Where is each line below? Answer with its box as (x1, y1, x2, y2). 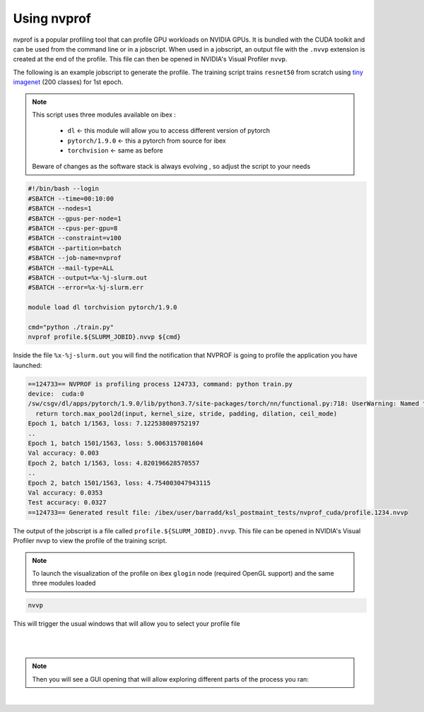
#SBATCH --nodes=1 (28, 205, 92, 213)
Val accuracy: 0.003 (28, 449, 99, 457)
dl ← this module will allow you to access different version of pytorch (67, 126, 271, 135)
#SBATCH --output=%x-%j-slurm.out (28, 273, 148, 282)
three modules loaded (32, 579, 96, 588)
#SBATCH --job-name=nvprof (28, 254, 122, 262)
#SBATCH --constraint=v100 (28, 234, 122, 242)
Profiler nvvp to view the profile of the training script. (13, 537, 167, 545)
